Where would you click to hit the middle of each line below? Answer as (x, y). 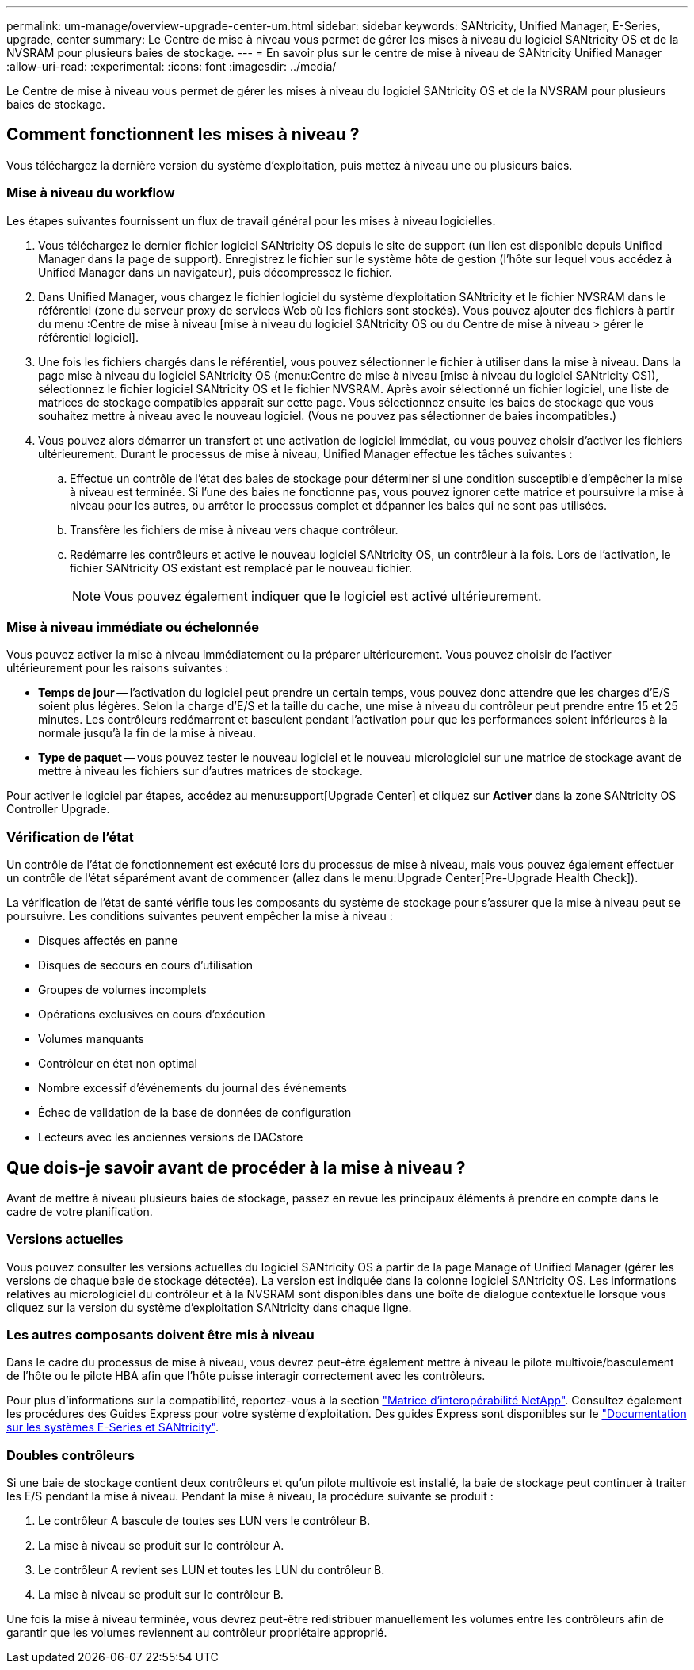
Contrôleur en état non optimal (118, 1064)
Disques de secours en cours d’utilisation (145, 965)
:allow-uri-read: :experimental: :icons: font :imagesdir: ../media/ (172, 66)
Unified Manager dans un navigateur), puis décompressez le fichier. (215, 272)
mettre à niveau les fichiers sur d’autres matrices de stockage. (200, 771)
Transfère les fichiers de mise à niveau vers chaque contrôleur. (234, 529)
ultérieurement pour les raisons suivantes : (118, 668)
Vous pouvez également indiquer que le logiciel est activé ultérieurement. (323, 596)
